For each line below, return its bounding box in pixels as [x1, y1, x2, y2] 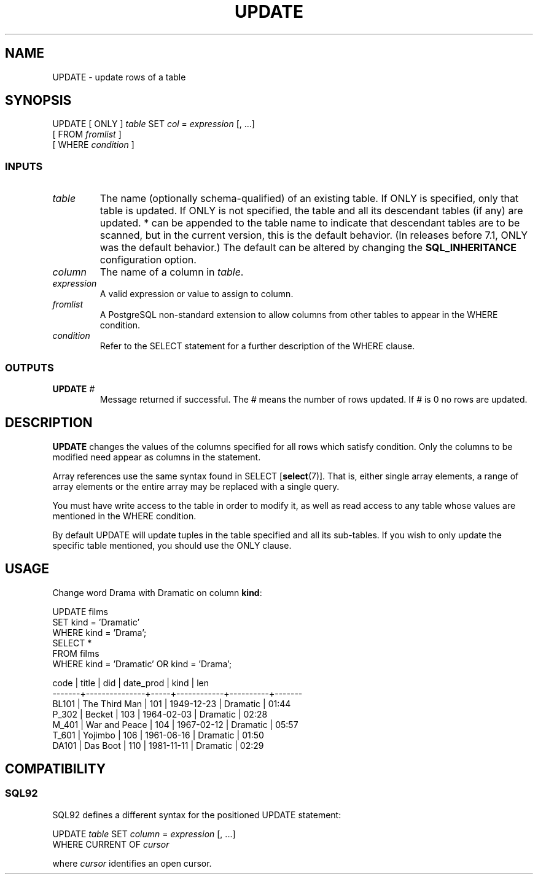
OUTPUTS [5, 361, 54, 374]
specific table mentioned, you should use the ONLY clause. [52, 540, 292, 551]
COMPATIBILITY [5, 761, 106, 777]
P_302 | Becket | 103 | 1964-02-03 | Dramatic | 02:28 [52, 708, 268, 719]
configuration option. [99, 254, 197, 266]
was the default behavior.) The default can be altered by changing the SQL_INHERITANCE [99, 241, 517, 254]
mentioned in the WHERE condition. [52, 510, 197, 521]
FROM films [52, 648, 99, 659]
